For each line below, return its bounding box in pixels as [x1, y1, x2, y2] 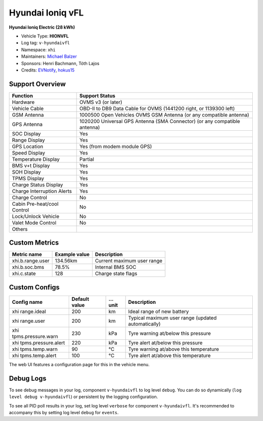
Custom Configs [9, 283, 60, 291]
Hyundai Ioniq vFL [9, 7, 84, 18]
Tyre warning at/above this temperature [128, 346, 219, 352]
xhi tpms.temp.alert [12, 352, 56, 359]
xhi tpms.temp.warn [12, 346, 58, 352]
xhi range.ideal [12, 308, 46, 315]
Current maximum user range [95, 258, 163, 264]
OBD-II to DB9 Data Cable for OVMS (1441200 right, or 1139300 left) [79, 105, 235, 112]
